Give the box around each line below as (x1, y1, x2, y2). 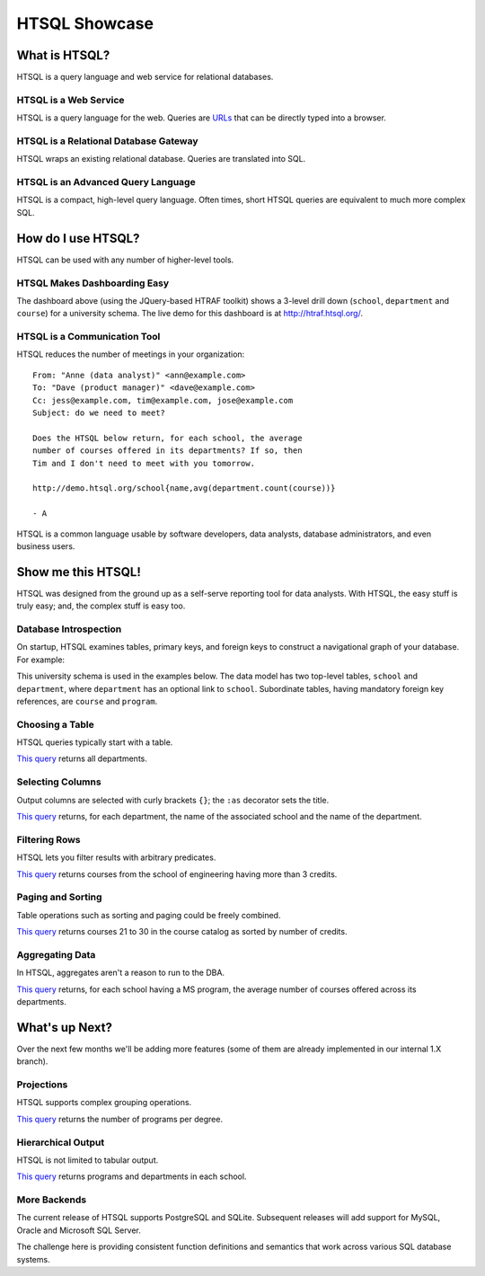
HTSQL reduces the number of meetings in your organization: (16, 349, 245, 359)
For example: (16, 654, 66, 665)
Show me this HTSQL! (16, 564, 141, 580)
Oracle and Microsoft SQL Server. (16, 1225, 141, 1236)
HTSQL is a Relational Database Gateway (16, 135, 198, 147)
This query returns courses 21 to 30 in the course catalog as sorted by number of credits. (16, 926, 348, 937)
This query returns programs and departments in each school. (16, 1171, 247, 1182)
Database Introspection (16, 623, 122, 635)
